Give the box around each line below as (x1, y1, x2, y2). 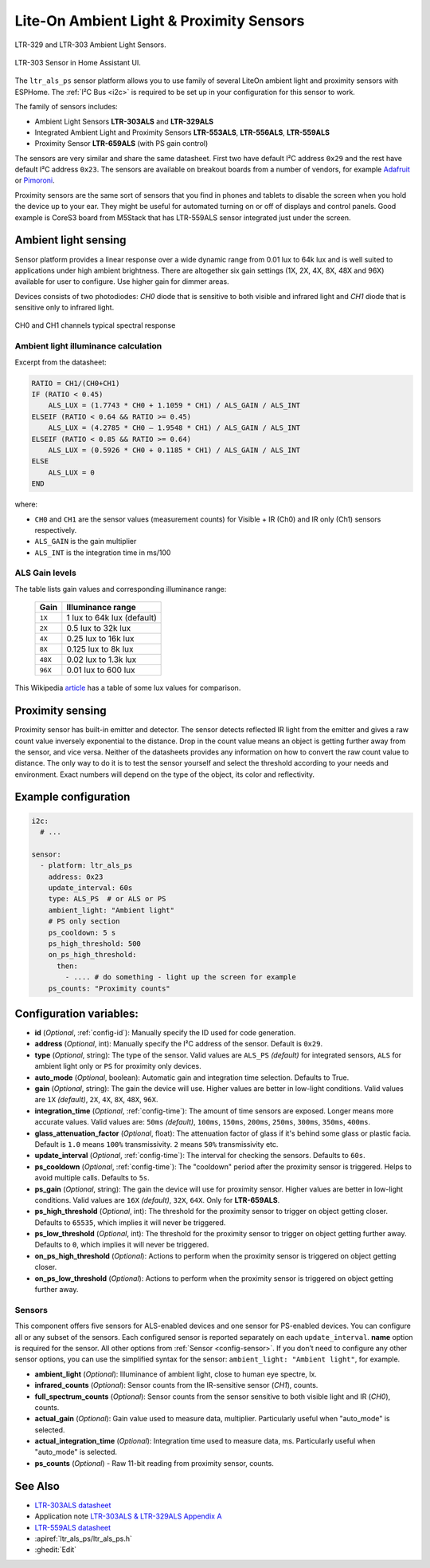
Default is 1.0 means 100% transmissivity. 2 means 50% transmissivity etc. (34, 1139, 279, 1148)
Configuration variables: (14, 1007, 139, 1020)
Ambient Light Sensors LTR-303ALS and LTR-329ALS (34, 116, 214, 126)
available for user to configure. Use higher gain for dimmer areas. (14, 277, 230, 286)
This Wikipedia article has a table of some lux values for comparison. (14, 683, 241, 693)
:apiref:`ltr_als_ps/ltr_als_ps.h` (34, 1534, 133, 1543)
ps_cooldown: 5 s (48, 928, 116, 937)
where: (14, 499, 38, 510)
